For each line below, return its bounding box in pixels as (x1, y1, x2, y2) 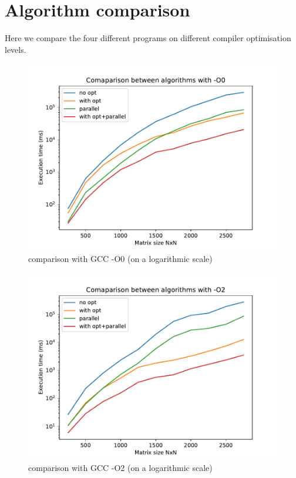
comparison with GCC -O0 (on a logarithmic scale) (28, 252, 213, 264)
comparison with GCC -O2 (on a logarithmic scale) (28, 462, 213, 474)
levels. (5, 43, 26, 55)
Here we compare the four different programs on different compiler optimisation (5, 32, 291, 44)
